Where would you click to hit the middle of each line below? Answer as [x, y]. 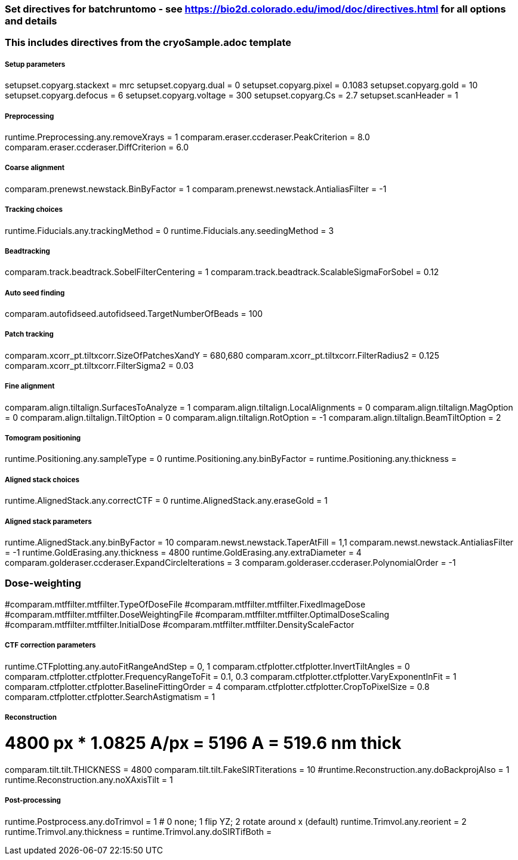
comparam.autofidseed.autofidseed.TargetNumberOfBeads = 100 [134, 314]
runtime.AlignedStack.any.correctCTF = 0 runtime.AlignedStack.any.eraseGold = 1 [166, 501]
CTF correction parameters [50, 645]
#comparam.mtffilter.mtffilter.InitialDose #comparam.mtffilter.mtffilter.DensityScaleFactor [180, 624]
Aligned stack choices [42, 480]
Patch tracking [29, 335]
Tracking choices [34, 210]
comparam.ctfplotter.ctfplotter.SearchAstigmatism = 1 [110, 696]
